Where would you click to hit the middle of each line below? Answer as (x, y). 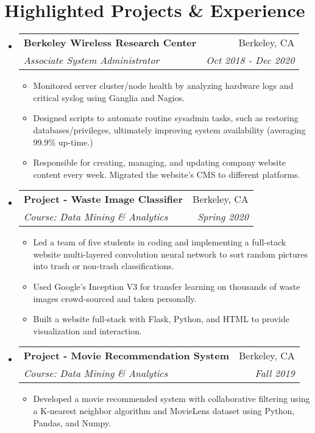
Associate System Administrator (91, 60)
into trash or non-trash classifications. (104, 266)
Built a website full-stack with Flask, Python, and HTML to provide (161, 319)
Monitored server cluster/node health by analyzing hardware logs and (163, 86)
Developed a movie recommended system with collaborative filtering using (172, 399)
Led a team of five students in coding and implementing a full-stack (160, 242)
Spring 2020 (223, 217)
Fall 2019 (275, 373)
